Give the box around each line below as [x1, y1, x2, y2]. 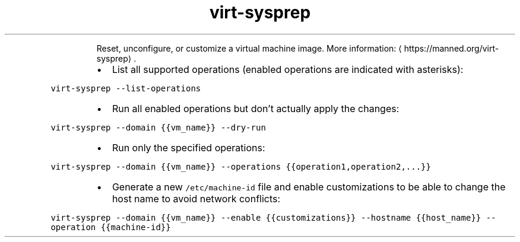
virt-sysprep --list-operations [50, 83, 201, 93]
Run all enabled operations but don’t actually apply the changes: [112, 102, 399, 114]
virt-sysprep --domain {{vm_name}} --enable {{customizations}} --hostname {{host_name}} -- [50, 212, 496, 222]
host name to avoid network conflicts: [112, 192, 281, 205]
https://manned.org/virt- [404, 43, 499, 53]
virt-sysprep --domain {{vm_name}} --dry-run [50, 122, 266, 132]
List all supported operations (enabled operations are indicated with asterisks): [112, 63, 464, 75]
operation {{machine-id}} [50, 222, 171, 232]
